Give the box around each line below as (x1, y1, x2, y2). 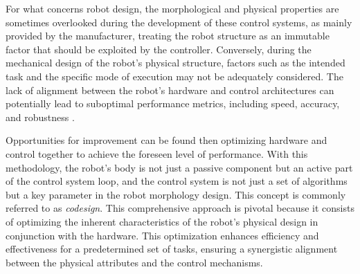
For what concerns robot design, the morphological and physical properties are (6, 1, 339, 15)
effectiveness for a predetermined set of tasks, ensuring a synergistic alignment (6, 241, 338, 256)
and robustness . (6, 109, 75, 124)
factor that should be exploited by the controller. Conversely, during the (6, 42, 312, 56)
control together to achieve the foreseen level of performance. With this (6, 146, 308, 161)
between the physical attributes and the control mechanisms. (6, 255, 263, 269)
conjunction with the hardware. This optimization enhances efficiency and (6, 228, 319, 242)
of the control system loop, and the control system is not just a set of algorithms (6, 174, 348, 188)
